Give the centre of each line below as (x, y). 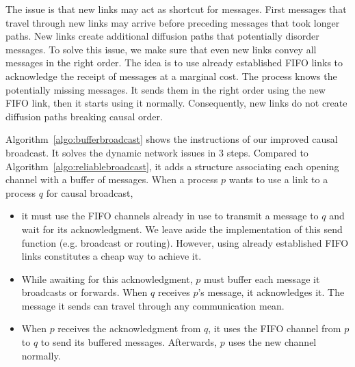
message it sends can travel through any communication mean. (153, 305)
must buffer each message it (262, 278)
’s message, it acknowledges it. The (271, 292)
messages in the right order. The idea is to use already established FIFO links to (174, 63)
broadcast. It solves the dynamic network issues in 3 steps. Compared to (157, 152)
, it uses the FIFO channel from (275, 328)
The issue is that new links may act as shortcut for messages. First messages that (176, 9)
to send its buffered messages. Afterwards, (129, 342)
